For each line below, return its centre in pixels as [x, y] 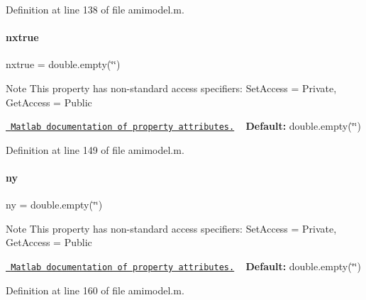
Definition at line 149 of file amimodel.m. [95, 149]
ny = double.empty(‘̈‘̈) [54, 205]
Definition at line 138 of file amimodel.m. [95, 9]
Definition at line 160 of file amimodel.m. [95, 290]
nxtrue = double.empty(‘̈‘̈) [63, 64]
